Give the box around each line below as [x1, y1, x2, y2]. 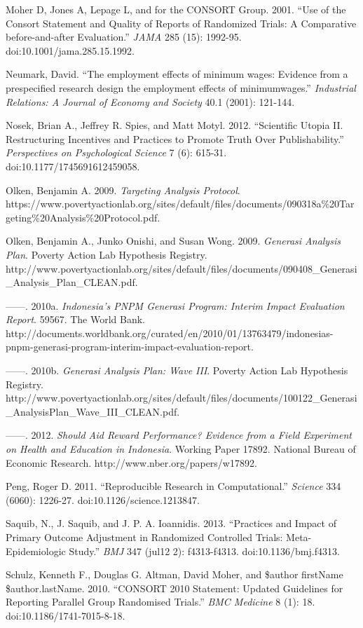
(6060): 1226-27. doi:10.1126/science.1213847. [6, 492, 200, 507]
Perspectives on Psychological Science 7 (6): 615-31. [6, 145, 227, 160]
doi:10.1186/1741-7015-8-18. [6, 608, 125, 622]
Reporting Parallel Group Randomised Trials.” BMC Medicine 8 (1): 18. [6, 594, 315, 609]
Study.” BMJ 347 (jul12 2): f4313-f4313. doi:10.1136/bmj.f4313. [69, 543, 340, 558]
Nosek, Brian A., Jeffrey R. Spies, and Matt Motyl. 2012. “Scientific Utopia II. [6, 118, 343, 132]
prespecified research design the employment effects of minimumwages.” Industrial [6, 80, 356, 95]
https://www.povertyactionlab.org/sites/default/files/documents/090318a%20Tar [6, 196, 355, 211]
